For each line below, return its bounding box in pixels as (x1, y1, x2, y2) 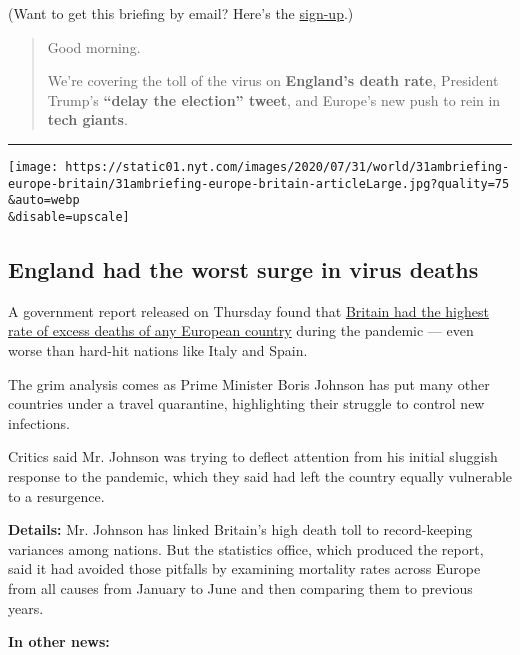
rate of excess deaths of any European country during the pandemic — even (8, 320, 474, 341)
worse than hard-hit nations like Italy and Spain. (8, 339, 308, 360)
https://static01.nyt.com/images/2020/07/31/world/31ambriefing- (65, 159, 510, 174)
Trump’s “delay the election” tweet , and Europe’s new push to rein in (47, 89, 501, 110)
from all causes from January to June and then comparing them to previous (8, 577, 473, 598)
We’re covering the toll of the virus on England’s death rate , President (47, 70, 499, 91)
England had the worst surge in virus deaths (8, 253, 479, 284)
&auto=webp (8, 193, 80, 208)
